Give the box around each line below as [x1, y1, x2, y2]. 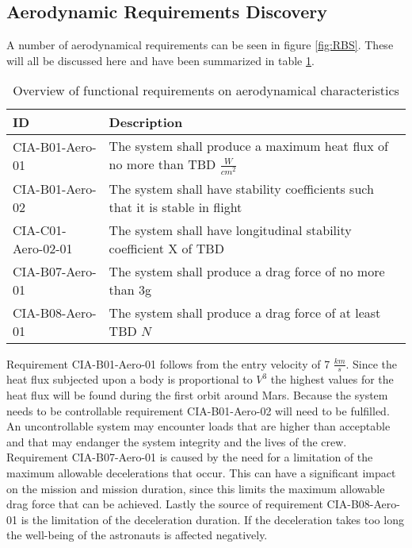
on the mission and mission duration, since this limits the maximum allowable [6, 480, 385, 496]
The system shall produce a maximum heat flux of [109, 137, 388, 156]
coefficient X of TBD [109, 238, 224, 257]
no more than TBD [109, 155, 216, 174]
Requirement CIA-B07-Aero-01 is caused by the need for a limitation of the [6, 449, 373, 465]
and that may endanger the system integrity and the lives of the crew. [6, 433, 347, 450]
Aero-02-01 [13, 238, 73, 257]
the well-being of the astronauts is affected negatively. [6, 527, 268, 543]
